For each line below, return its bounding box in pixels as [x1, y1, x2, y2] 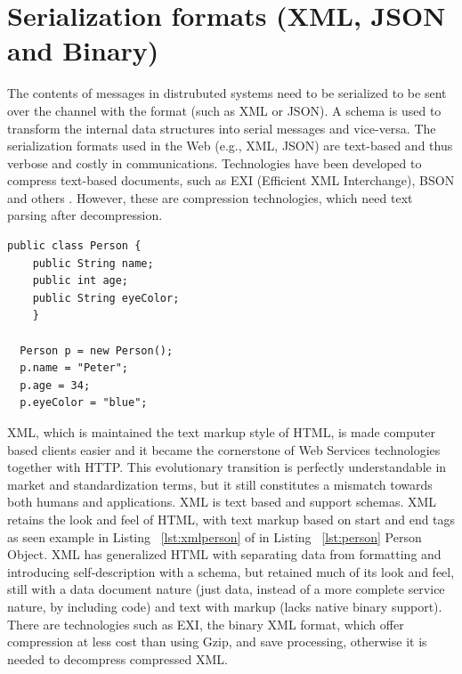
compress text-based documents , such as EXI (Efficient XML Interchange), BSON [7, 171, 455, 190]
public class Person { [7, 240, 142, 253]
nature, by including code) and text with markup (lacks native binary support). [7, 597, 442, 615]
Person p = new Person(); [20, 344, 174, 357]
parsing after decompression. [7, 206, 163, 224]
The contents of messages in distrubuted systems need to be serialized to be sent [7, 84, 447, 102]
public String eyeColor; [32, 291, 180, 305]
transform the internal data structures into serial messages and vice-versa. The [7, 118, 436, 137]
